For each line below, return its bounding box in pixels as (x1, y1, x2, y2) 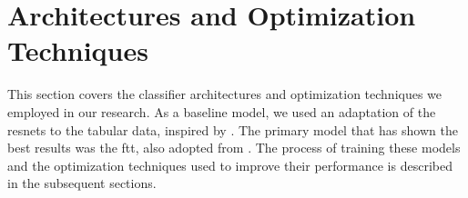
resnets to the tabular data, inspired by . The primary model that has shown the (7, 120, 458, 139)
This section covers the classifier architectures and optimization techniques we (7, 84, 443, 104)
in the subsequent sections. (7, 173, 157, 193)
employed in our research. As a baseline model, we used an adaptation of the (7, 102, 436, 121)
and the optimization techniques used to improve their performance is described (7, 155, 453, 174)
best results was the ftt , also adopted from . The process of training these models (7, 138, 461, 157)
